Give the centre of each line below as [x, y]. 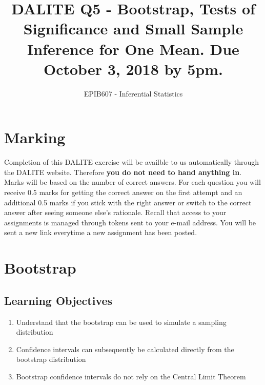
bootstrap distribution [51, 359]
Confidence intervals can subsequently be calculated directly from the [125, 349]
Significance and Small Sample [133, 28]
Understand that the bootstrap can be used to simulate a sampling [121, 322]
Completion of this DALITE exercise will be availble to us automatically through [132, 162]
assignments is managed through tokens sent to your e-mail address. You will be [130, 222]
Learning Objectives [58, 300]
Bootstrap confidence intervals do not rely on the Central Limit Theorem [131, 376]
